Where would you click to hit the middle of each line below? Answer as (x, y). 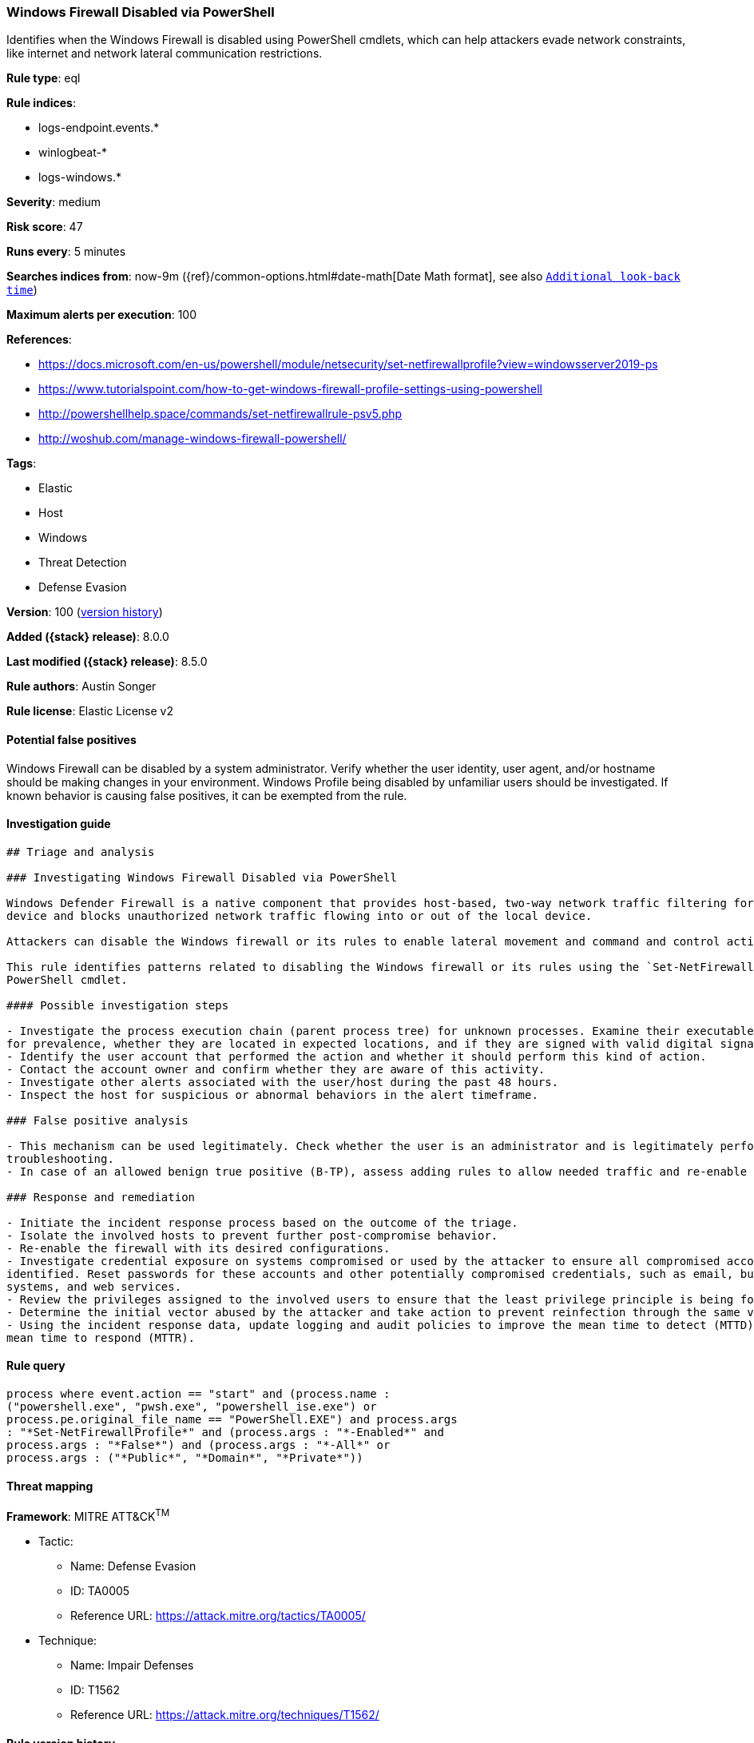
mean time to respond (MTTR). (101, 1337)
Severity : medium (54, 202)
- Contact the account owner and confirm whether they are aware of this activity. (276, 1069)
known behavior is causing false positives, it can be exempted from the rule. (207, 795)
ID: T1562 (95, 1689)
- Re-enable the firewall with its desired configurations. (198, 1248)
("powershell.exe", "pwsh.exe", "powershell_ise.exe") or (192, 1407)
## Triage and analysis (81, 852)
